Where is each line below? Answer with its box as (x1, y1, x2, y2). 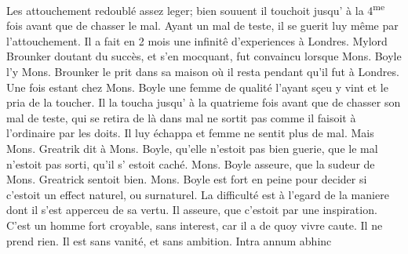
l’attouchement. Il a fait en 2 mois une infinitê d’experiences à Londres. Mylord (6, 32, 388, 49)
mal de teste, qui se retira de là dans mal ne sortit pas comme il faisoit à (6, 109, 356, 125)
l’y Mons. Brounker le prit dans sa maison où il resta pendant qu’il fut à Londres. (6, 63, 399, 80)
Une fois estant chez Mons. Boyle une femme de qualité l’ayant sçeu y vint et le (6, 78, 388, 95)
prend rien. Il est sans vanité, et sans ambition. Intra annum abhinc (6, 232, 332, 249)
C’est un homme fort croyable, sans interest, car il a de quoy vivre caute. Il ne (6, 216, 383, 233)
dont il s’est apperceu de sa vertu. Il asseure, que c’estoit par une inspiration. (6, 201, 377, 218)
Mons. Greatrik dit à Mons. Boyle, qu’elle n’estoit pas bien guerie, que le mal (6, 140, 378, 156)
